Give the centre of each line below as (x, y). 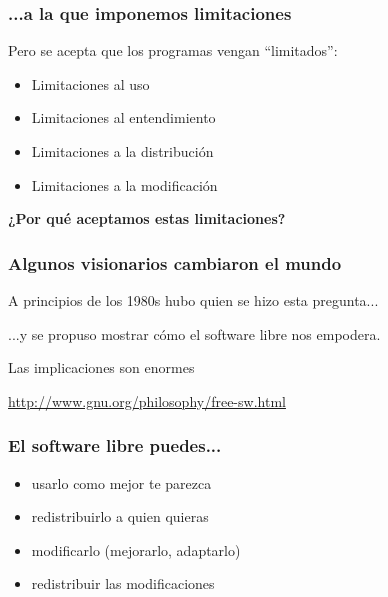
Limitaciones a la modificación (124, 184)
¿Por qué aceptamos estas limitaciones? (147, 218)
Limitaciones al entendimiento (123, 117)
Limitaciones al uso (90, 83)
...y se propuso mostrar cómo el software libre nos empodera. (194, 333)
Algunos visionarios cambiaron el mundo (175, 262)
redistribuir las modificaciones (123, 583)
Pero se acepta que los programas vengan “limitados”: (173, 50)
